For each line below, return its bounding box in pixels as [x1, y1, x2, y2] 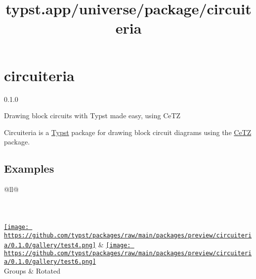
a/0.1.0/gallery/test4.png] [4, 241, 96, 249]
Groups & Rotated [4, 265, 60, 276]
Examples [4, 161, 54, 176]
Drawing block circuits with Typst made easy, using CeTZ [4, 110, 181, 121]
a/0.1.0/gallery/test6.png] [4, 258, 96, 266]
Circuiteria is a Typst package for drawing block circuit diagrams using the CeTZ [4, 127, 252, 137]
